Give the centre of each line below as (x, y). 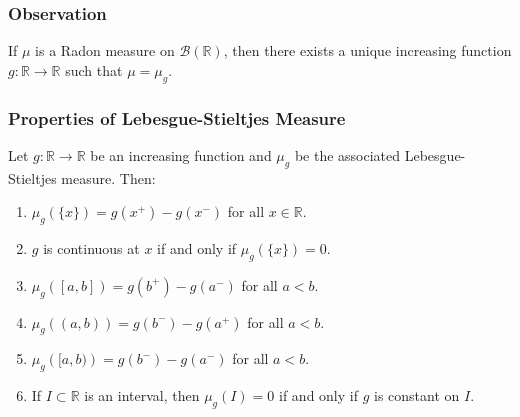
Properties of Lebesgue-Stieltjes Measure (177, 117)
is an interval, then (142, 395)
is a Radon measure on (105, 50)
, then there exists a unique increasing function (367, 50)
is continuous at (91, 248)
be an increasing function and (181, 154)
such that (94, 69)
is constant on (417, 395)
